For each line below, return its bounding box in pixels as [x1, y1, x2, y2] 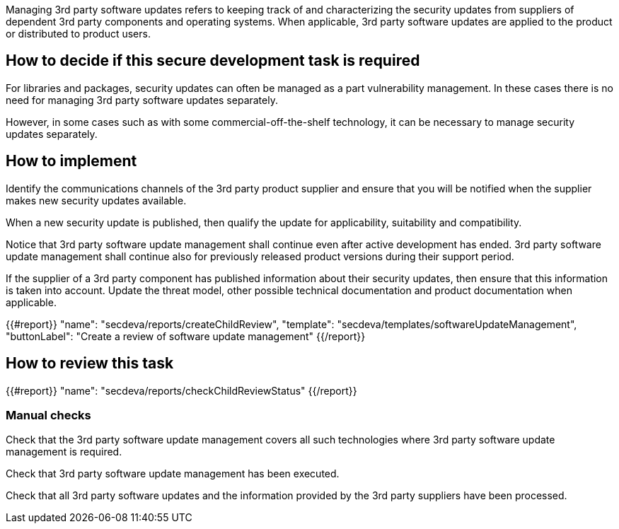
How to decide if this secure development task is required [6, 52, 420, 70]
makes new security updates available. [6, 194, 187, 207]
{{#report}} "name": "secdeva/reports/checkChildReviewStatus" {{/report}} [6, 384, 357, 397]
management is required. [6, 446, 122, 458]
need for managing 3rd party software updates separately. [6, 93, 278, 106]
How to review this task [6, 354, 174, 373]
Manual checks [6, 407, 91, 422]
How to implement [6, 152, 137, 170]
